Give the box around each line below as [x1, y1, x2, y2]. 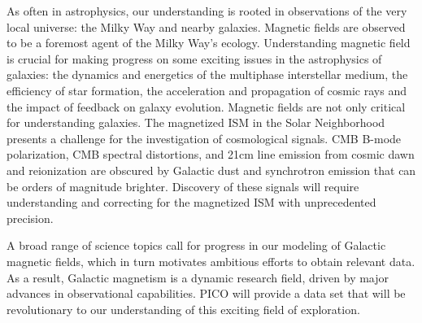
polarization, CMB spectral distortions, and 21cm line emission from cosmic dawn [7, 146, 415, 163]
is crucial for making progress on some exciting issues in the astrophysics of [7, 50, 382, 67]
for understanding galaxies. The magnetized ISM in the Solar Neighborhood [7, 114, 385, 131]
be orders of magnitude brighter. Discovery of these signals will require [7, 177, 359, 194]
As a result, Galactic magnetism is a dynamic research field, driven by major [7, 268, 389, 286]
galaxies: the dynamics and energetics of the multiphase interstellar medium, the [7, 66, 408, 83]
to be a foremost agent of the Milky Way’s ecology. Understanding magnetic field [7, 34, 411, 51]
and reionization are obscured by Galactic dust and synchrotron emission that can [7, 161, 416, 178]
